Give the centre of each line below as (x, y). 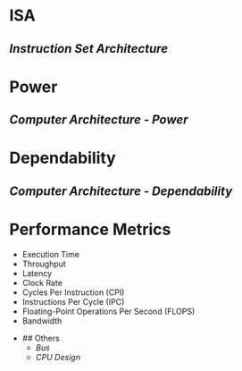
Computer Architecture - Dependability (121, 191)
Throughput (44, 264)
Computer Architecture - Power (99, 120)
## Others (41, 338)
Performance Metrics (90, 229)
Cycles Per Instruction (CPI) (73, 292)
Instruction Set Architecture (88, 49)
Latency (37, 273)
